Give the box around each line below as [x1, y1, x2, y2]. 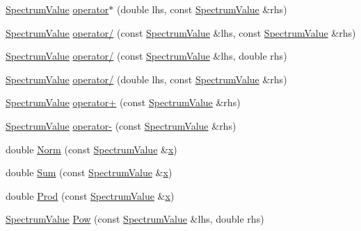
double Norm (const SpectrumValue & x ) [6, 142, 177, 156]
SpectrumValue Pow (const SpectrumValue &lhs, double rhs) [6, 212, 264, 226]
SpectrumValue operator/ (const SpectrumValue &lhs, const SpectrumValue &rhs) [6, 25, 356, 40]
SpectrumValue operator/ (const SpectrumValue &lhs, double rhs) [6, 49, 287, 63]
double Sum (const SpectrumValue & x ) [6, 165, 173, 180]
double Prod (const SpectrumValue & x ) [6, 188, 175, 203]
